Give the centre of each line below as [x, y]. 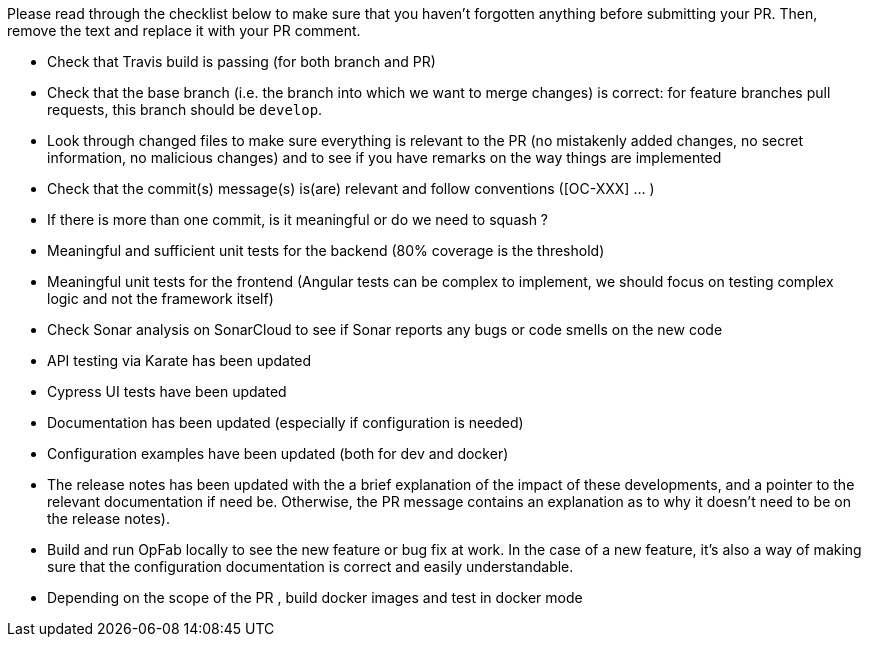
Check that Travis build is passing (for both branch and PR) [241, 61]
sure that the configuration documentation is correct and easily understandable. [310, 566]
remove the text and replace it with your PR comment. [184, 30]
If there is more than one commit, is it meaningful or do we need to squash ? [298, 219]
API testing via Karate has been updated [179, 360]
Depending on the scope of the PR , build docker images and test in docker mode [315, 597]
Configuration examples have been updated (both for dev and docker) [278, 453]
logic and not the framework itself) [160, 298]
